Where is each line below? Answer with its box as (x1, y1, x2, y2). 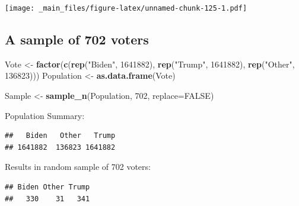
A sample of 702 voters (5, 30, 149, 49)
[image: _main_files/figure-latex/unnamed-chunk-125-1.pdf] (5, 4, 247, 12)
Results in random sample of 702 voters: (5, 160, 151, 173)
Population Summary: (5, 109, 85, 121)
